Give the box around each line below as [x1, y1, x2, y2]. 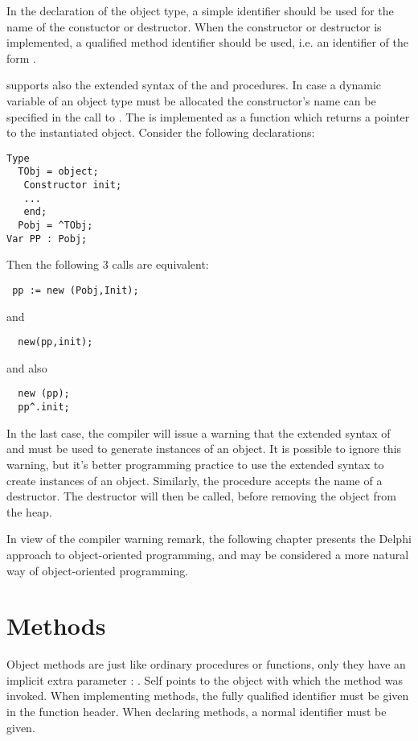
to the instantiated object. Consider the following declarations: [6, 124, 315, 141]
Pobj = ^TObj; [18, 220, 93, 232]
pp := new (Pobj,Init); [12, 284, 139, 296]
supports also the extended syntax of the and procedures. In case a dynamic [6, 76, 382, 93]
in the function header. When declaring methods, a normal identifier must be [6, 703, 387, 719]
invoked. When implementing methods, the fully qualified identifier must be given [6, 687, 409, 704]
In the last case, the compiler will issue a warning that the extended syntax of [6, 424, 391, 441]
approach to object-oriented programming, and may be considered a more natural [6, 545, 409, 562]
